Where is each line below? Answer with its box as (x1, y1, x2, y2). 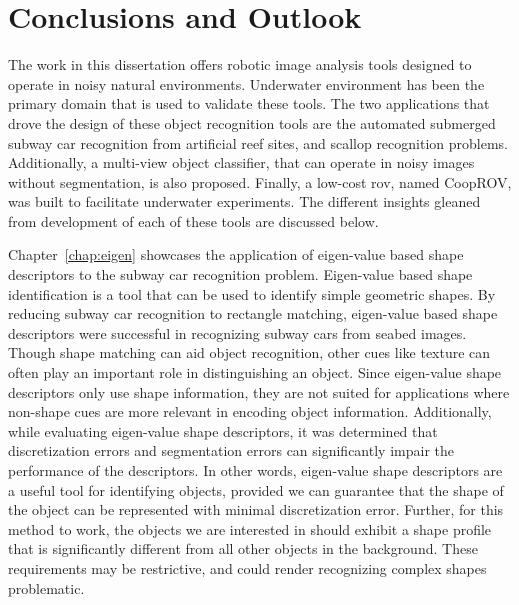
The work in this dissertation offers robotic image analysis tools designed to (8, 54, 472, 75)
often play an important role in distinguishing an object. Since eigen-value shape (8, 362, 502, 383)
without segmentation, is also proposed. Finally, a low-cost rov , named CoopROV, (8, 171, 512, 192)
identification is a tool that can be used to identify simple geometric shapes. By (8, 283, 496, 304)
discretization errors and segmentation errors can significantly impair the (8, 440, 454, 461)
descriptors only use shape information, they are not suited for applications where (8, 381, 510, 402)
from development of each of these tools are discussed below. (8, 210, 379, 231)
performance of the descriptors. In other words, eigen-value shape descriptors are (8, 460, 503, 480)
